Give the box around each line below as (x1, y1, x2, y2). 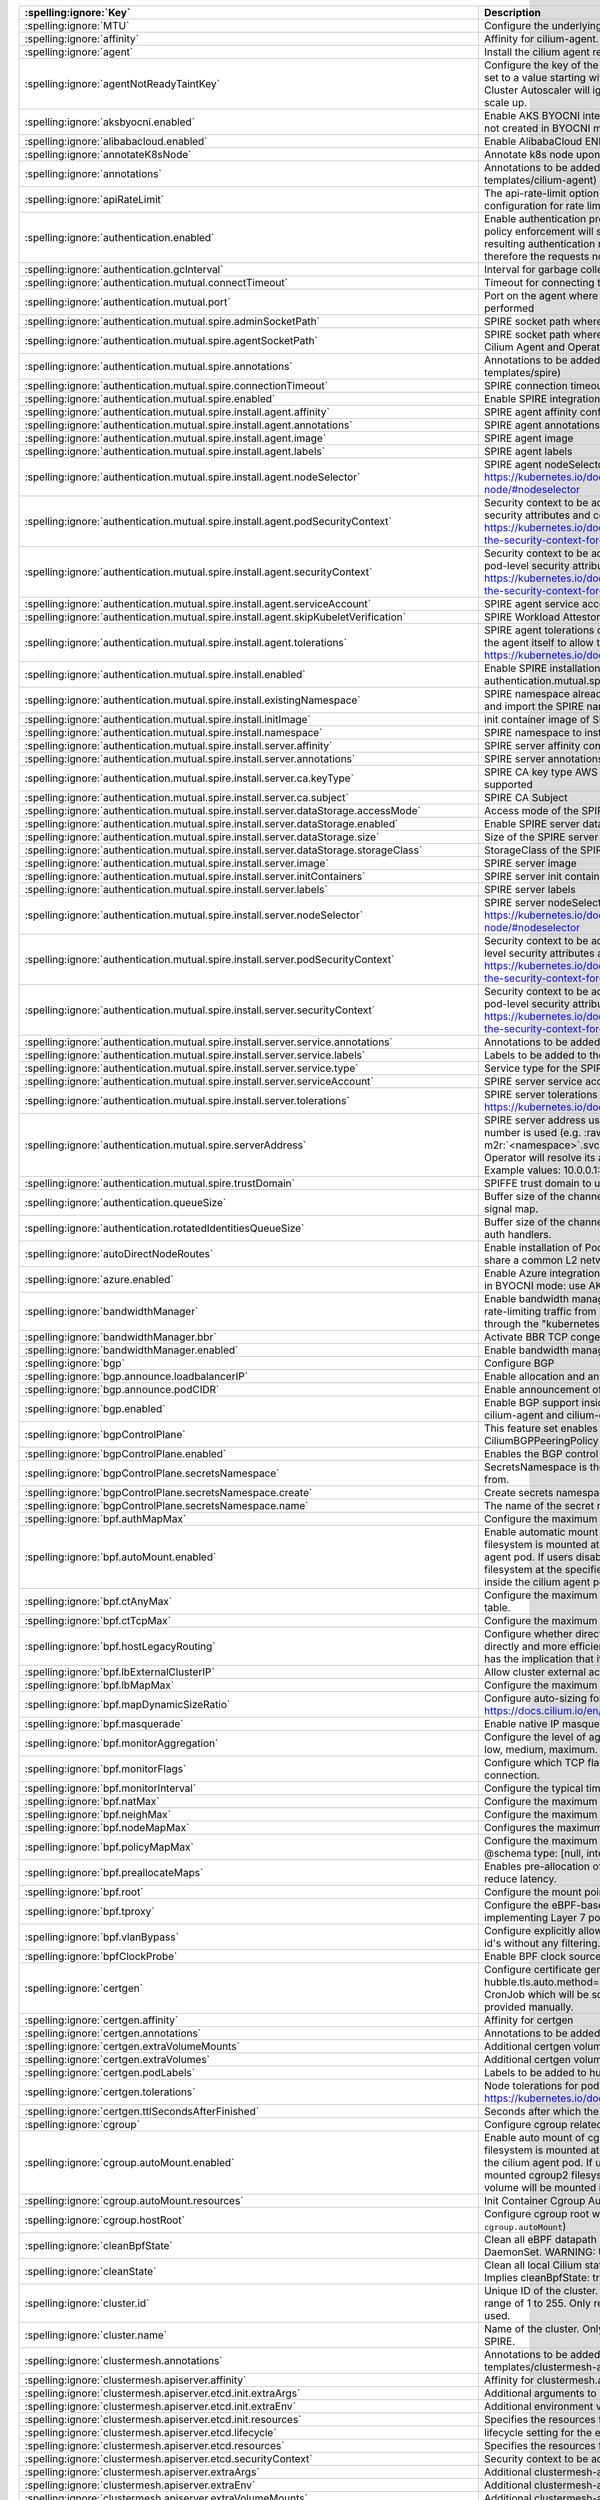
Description (483, 6, 542, 19)
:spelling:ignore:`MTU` (24, 19, 130, 32)
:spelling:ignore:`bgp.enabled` (24, 1402, 166, 1415)
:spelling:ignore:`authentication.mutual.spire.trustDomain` (24, 1176, 295, 1190)
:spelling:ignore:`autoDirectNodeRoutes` (24, 1247, 214, 1260)
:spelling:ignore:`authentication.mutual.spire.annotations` (24, 360, 294, 373)
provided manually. (483, 2000, 574, 2014)
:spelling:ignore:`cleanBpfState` (24, 2239, 174, 2252)
